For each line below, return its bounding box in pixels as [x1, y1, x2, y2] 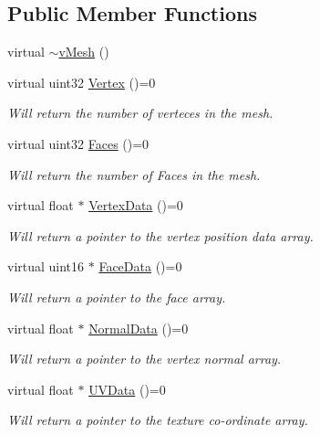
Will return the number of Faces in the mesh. [7, 164, 261, 184]
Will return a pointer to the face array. [7, 287, 226, 306]
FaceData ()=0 [98, 257, 182, 276]
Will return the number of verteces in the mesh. [7, 103, 274, 122]
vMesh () [58, 42, 109, 61]
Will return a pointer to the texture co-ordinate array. [7, 410, 308, 430]
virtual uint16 [7, 257, 85, 276]
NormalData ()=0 [88, 318, 189, 337]
